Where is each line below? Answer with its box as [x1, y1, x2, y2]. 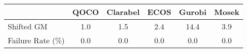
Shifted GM [8, 21, 47, 32]
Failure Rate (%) [8, 35, 65, 46]
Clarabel [106, 6, 140, 17]
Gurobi [179, 6, 207, 17]
